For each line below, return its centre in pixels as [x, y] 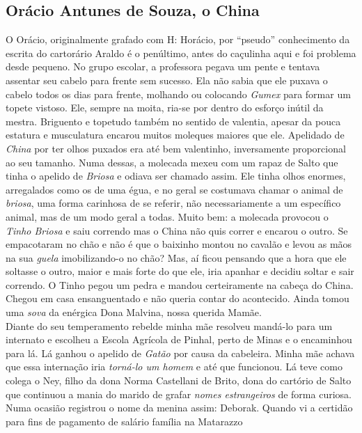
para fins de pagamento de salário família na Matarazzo [124, 421]
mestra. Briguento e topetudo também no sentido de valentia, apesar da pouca [173, 121]
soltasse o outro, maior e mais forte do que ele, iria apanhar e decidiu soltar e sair [180, 271]
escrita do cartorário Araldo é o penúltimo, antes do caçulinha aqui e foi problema [181, 53]
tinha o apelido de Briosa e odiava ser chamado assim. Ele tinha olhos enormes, [176, 176]
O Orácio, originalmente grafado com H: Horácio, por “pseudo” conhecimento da [178, 39]
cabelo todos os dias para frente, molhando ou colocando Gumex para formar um [178, 94]
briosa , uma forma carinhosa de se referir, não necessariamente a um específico [173, 203]
